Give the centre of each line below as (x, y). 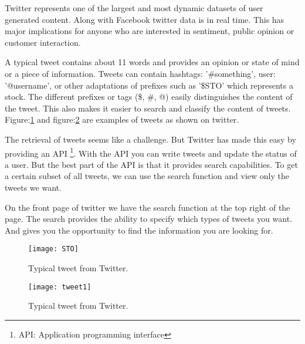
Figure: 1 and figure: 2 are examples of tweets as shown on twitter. (122, 119)
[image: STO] (53, 249)
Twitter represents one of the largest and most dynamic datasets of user (134, 8)
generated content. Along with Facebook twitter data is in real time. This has (145, 19)
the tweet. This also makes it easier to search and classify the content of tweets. (148, 108)
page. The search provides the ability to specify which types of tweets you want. (149, 219)
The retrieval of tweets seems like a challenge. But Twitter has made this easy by (150, 139)
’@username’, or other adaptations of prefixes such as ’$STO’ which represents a (149, 85)
